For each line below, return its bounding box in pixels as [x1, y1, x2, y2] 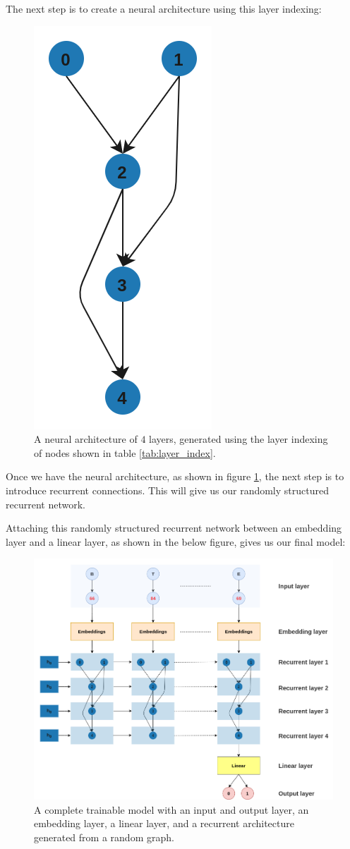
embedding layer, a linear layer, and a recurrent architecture [34, 816, 294, 831]
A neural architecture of [34, 432, 138, 446]
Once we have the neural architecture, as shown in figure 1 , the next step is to [6, 469, 344, 484]
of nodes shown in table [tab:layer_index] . [34, 445, 216, 460]
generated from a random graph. [34, 830, 174, 844]
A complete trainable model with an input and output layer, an [34, 802, 309, 817]
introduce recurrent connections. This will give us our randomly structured [6, 482, 329, 497]
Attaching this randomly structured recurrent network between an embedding [6, 520, 342, 535]
